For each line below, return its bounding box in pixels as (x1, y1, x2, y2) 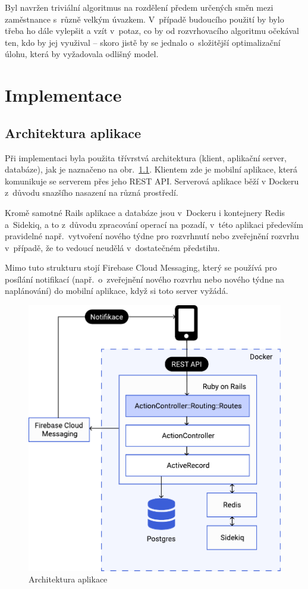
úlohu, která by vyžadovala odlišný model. (5, 48, 159, 60)
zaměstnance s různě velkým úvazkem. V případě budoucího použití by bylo (5, 12, 284, 25)
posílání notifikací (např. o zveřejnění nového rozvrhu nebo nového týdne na (5, 272, 285, 285)
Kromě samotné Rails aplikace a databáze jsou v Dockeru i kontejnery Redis (5, 206, 285, 218)
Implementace (5, 83, 122, 107)
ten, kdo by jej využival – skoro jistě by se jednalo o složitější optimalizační (5, 36, 281, 48)
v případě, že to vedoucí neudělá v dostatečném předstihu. (5, 241, 220, 253)
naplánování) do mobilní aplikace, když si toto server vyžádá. (5, 284, 228, 297)
